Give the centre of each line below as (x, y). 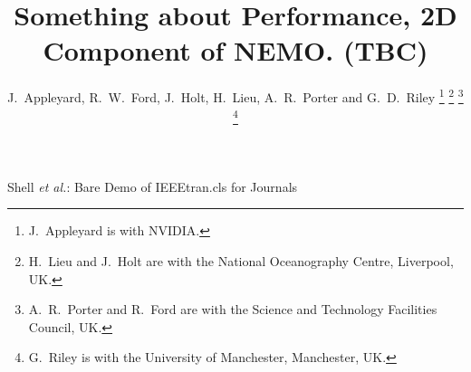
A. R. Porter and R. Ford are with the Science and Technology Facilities (233, 309)
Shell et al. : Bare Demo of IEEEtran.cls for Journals (153, 186)
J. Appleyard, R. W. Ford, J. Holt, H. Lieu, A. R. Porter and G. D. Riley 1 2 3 (235, 95)
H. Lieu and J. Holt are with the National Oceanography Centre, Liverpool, (241, 261)
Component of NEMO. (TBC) (235, 50)
